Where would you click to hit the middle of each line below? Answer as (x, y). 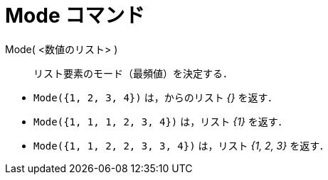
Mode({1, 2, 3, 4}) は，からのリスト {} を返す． (155, 97)
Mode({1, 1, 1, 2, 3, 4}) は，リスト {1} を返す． (161, 121)
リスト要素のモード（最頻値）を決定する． (133, 73)
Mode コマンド (75, 16)
